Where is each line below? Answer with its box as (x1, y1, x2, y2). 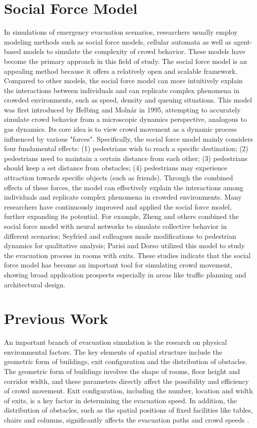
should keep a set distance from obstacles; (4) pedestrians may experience (4, 162, 227, 173)
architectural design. (4, 279, 66, 289)
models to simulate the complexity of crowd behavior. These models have (23, 46, 246, 56)
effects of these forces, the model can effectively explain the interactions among (4, 182, 244, 192)
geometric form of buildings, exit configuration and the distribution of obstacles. (4, 356, 248, 367)
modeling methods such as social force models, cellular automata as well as (4, 36, 232, 47)
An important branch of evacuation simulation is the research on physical (4, 337, 227, 347)
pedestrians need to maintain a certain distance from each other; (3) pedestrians (4, 153, 248, 163)
